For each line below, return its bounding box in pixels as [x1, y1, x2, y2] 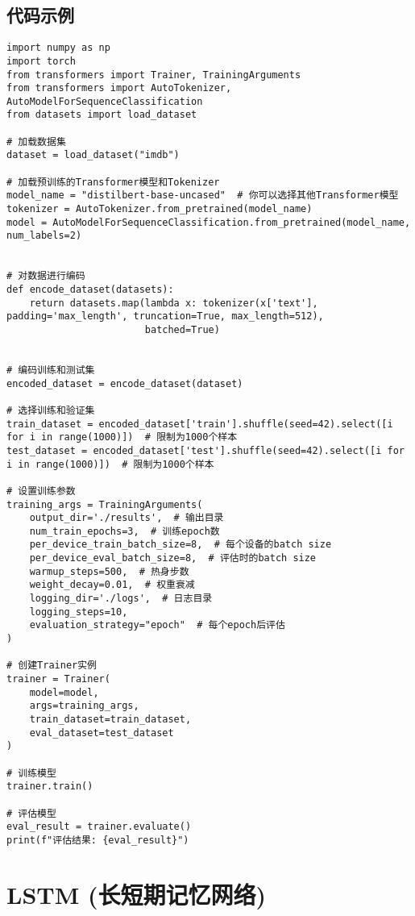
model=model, [29, 686, 99, 698]
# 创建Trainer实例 [6, 660, 97, 672]
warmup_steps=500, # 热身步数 [29, 565, 189, 577]
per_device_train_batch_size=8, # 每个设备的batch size [29, 539, 332, 551]
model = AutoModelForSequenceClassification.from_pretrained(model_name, [6, 216, 411, 228]
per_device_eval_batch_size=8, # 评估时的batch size [29, 552, 317, 564]
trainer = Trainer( [6, 673, 110, 685]
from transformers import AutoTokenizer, [6, 82, 232, 94]
